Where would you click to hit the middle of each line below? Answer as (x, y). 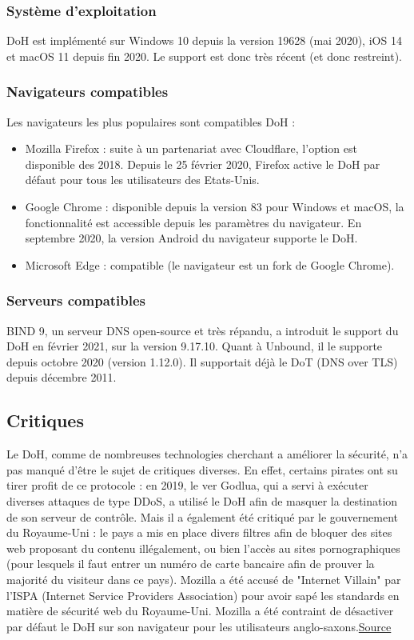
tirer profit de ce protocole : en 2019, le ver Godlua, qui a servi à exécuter (187, 485)
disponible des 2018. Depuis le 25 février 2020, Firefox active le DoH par (203, 164)
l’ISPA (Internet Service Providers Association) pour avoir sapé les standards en (203, 595)
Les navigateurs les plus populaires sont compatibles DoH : (151, 121)
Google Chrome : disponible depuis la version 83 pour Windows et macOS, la (215, 206)
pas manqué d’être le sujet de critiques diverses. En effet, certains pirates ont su (202, 469)
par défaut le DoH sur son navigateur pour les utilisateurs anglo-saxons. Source (199, 626)
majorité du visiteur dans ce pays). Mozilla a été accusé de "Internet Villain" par (204, 579)
